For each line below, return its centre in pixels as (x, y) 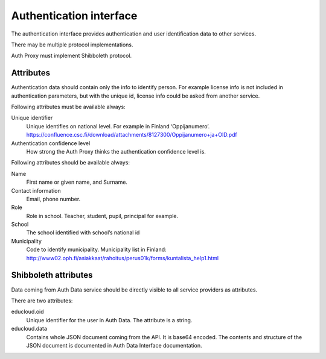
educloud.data (29, 329)
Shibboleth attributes (52, 275)
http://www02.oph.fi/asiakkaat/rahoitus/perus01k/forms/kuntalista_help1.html (123, 258)
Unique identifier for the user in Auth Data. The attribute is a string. (109, 320)
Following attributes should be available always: (70, 163)
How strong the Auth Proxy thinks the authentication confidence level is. (116, 151)
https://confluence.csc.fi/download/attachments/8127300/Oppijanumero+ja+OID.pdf (132, 135)
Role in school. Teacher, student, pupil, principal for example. (102, 216)
